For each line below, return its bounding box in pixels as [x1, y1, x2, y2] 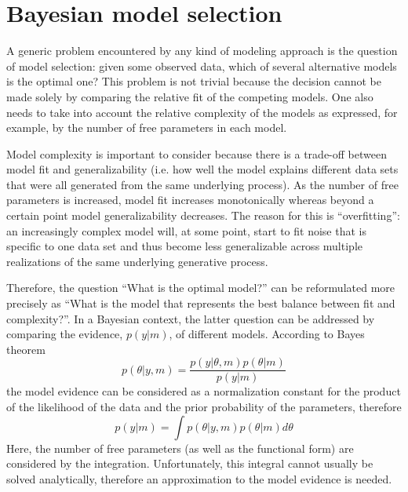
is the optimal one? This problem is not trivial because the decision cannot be [6, 73, 382, 89]
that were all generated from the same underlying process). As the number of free [6, 176, 399, 192]
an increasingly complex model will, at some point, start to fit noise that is [6, 222, 366, 239]
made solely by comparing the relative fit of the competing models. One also [6, 88, 373, 104]
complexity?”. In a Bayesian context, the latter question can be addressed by [6, 310, 375, 326]
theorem [6, 341, 46, 357]
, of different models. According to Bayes [169, 326, 365, 342]
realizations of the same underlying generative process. [6, 253, 268, 269]
